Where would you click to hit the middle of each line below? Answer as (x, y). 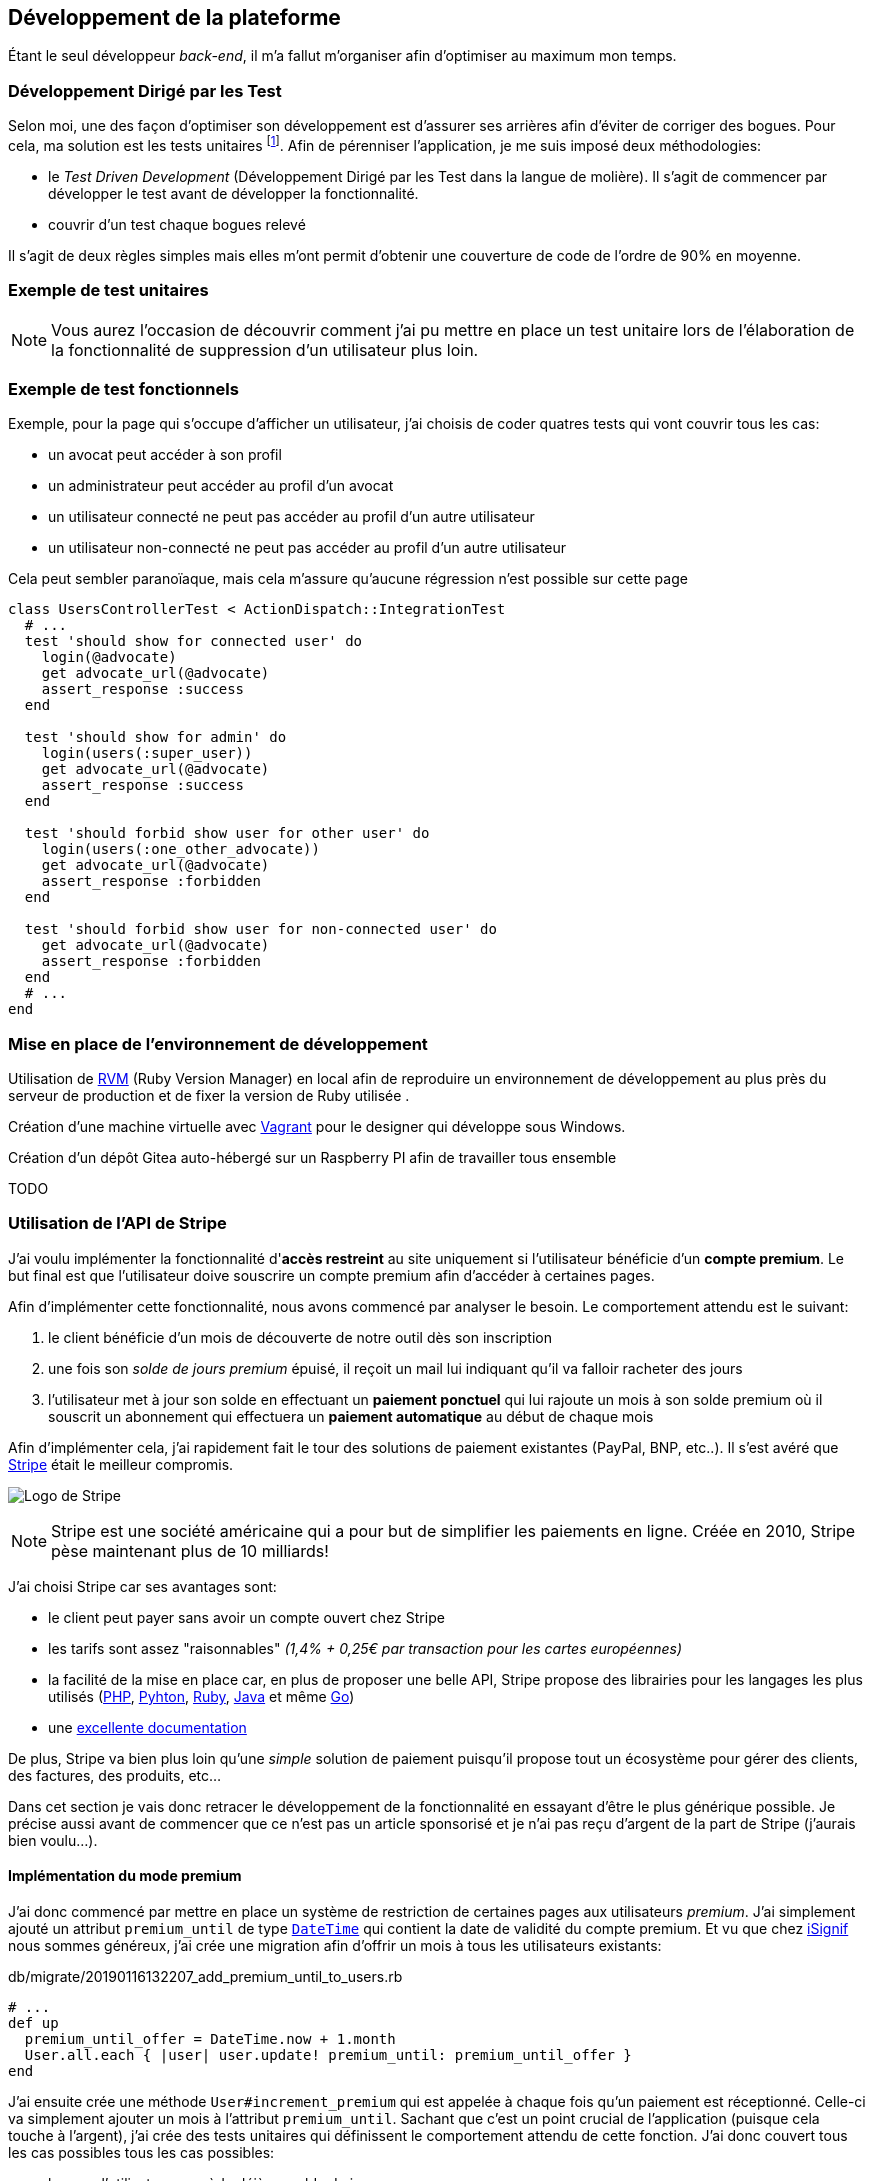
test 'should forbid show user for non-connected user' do (260, 929)
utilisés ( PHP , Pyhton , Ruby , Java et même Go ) (201, 1696)
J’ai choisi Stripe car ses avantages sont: (142, 1586)
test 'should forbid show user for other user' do (227, 833)
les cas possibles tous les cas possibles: (141, 2153)
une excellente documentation (147, 1727)
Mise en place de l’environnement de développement (218, 1043)
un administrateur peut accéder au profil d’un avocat (221, 486)
